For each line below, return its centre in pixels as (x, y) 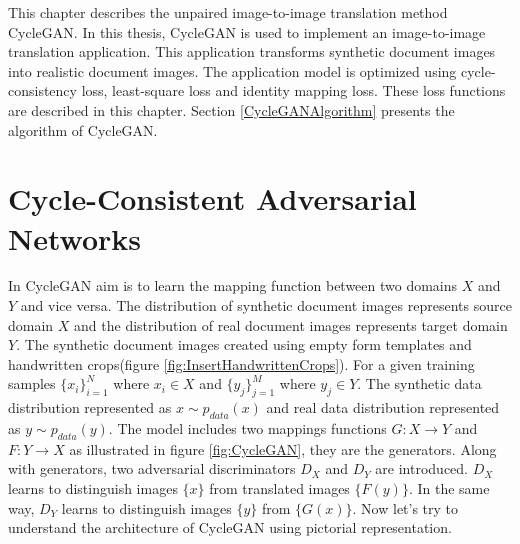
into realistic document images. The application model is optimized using (232, 70)
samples (32, 383)
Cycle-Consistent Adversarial (212, 198)
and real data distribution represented (383, 407)
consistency (42, 90)
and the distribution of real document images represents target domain (291, 324)
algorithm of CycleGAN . (83, 129)
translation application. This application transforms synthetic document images (252, 51)
